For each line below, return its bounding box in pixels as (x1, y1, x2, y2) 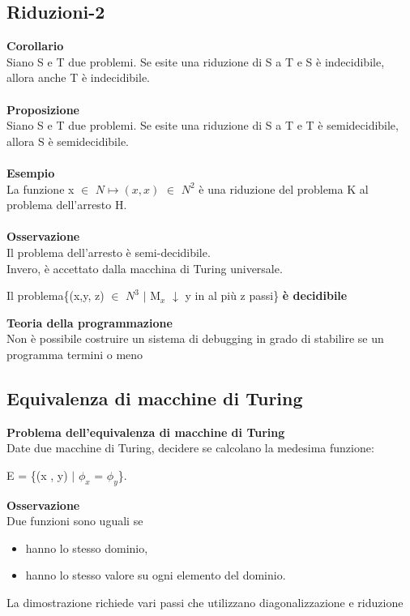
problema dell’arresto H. (6, 196, 127, 213)
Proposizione (6, 101, 79, 118)
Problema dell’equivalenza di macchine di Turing (6, 423, 285, 440)
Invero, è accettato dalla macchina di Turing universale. (6, 259, 283, 276)
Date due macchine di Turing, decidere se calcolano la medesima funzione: (6, 439, 374, 456)
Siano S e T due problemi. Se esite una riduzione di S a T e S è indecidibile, (6, 53, 385, 70)
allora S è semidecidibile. (6, 132, 130, 149)
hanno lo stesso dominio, (25, 539, 148, 556)
